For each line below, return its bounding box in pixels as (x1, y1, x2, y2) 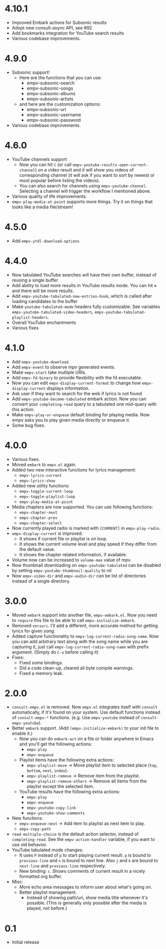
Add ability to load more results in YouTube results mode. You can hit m (11, 282, 157, 288)
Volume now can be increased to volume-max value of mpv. (11, 557, 132, 563)
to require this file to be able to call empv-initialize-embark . (11, 617, 136, 623)
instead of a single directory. (11, 578, 71, 584)
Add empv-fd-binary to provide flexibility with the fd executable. (11, 374, 143, 380)
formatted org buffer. (19, 873, 63, 880)
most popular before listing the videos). (19, 177, 100, 183)
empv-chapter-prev (19, 515, 58, 520)
